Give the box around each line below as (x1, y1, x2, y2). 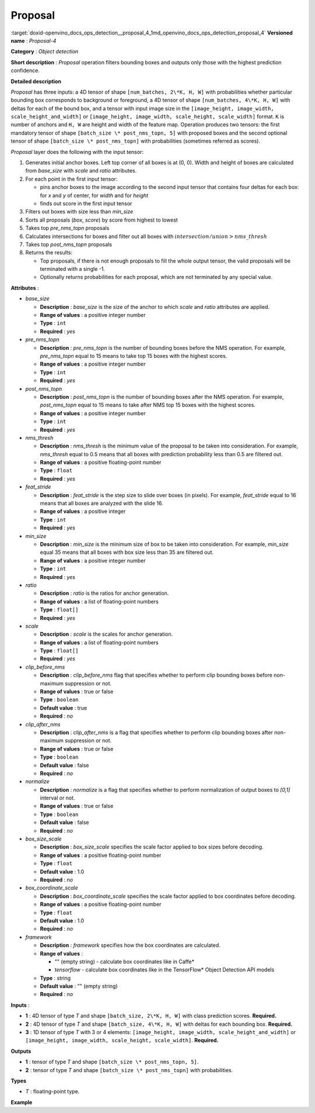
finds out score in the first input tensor (40, 199, 132, 207)
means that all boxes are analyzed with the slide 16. (40, 500, 163, 507)
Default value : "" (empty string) (40, 983, 118, 990)
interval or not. (40, 794, 75, 801)
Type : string (40, 974, 71, 981)
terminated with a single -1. (40, 266, 105, 273)
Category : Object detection (10, 48, 79, 55)
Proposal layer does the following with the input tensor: (10, 148, 144, 155)
